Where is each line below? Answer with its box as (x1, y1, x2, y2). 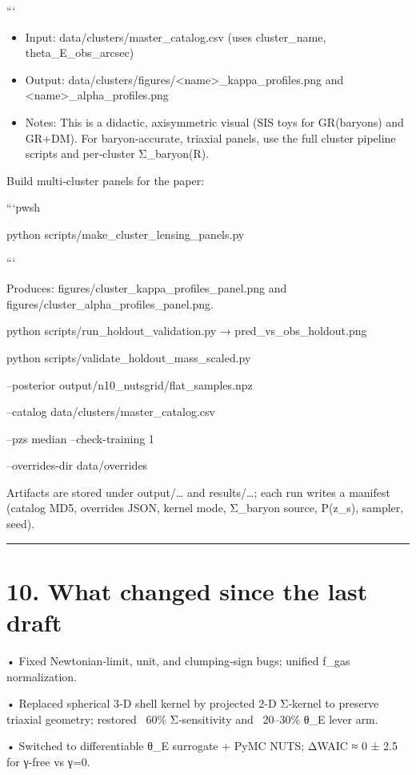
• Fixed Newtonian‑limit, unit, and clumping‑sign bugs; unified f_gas (6, 652, 350, 668)
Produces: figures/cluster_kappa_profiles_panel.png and (6, 280, 287, 297)
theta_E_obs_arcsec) (25, 44, 134, 61)
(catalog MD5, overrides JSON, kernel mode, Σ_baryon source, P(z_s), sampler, (6, 499, 404, 516)
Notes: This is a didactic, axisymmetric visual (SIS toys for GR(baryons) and (25, 113, 404, 130)
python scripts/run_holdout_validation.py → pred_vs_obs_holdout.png (6, 322, 367, 339)
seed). (6, 515, 35, 532)
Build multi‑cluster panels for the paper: (6, 172, 205, 188)
